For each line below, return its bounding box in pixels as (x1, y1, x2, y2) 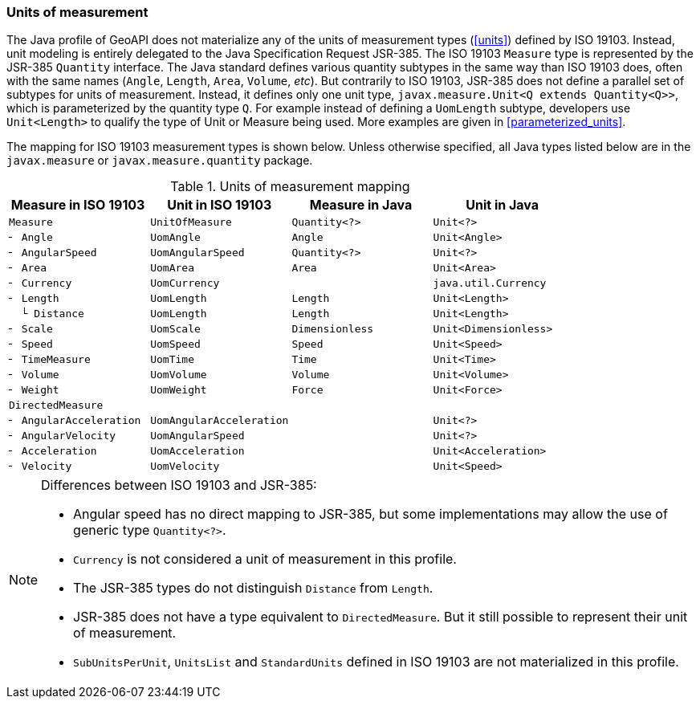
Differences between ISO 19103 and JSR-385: (41, 477, 317, 494)
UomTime (150, 353, 194, 366)
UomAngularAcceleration (150, 414, 289, 427)
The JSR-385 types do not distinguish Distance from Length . (73, 580, 433, 597)
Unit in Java (466, 197, 539, 214)
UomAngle (150, 231, 201, 244)
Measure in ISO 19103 (10, 197, 145, 214)
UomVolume (150, 369, 207, 381)
